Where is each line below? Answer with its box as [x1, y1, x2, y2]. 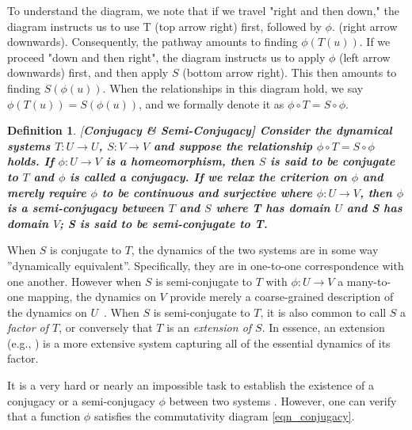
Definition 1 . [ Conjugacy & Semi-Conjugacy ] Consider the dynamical [7, 122, 392, 139]
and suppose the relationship [153, 137, 313, 154]
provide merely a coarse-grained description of [170, 288, 394, 305]
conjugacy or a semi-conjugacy [7, 392, 155, 409]
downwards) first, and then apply [7, 64, 169, 81]
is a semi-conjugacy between [7, 200, 164, 216]
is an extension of [166, 319, 252, 336]
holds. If [7, 153, 54, 169]
